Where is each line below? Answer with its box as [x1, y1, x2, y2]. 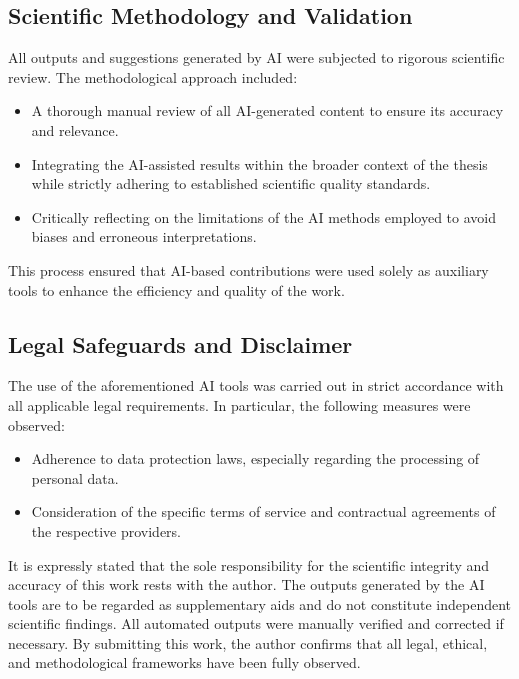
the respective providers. [31, 520, 182, 541]
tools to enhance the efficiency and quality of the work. [8, 279, 345, 300]
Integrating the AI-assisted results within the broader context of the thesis [31, 153, 488, 174]
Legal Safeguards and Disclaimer [8, 328, 353, 359]
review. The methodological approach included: [8, 66, 298, 87]
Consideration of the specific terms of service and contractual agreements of [31, 501, 496, 522]
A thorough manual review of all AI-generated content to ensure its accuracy [31, 100, 504, 121]
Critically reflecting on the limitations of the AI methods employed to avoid [31, 206, 496, 227]
